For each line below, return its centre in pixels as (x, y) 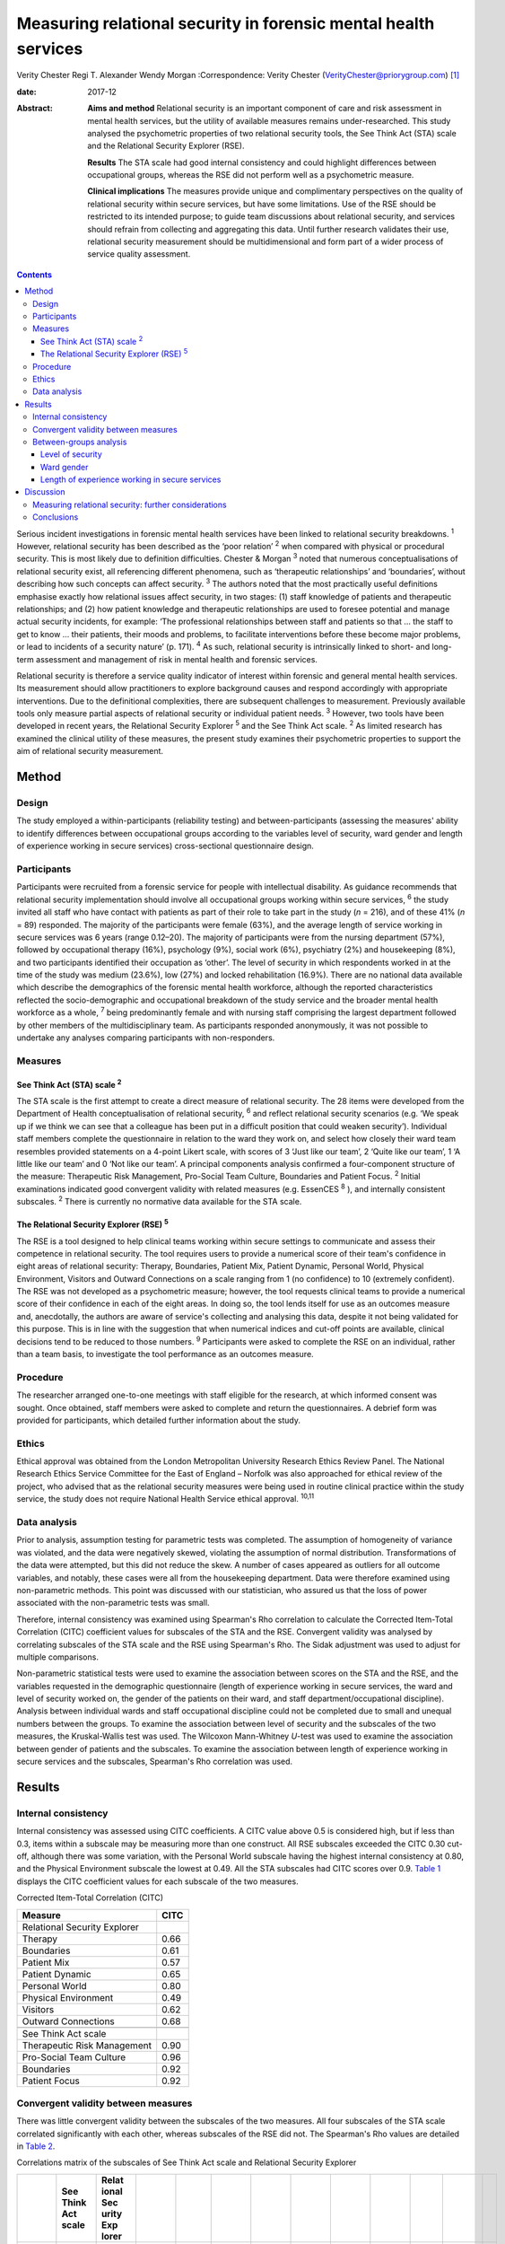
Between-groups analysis (80, 442)
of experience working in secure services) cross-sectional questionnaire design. (165, 846)
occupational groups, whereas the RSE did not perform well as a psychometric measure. (251, 175)
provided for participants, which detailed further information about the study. (158, 1420)
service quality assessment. (139, 254)
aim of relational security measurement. (90, 751)
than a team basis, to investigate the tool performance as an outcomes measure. (165, 1354)
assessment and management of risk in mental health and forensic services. (177, 659)
